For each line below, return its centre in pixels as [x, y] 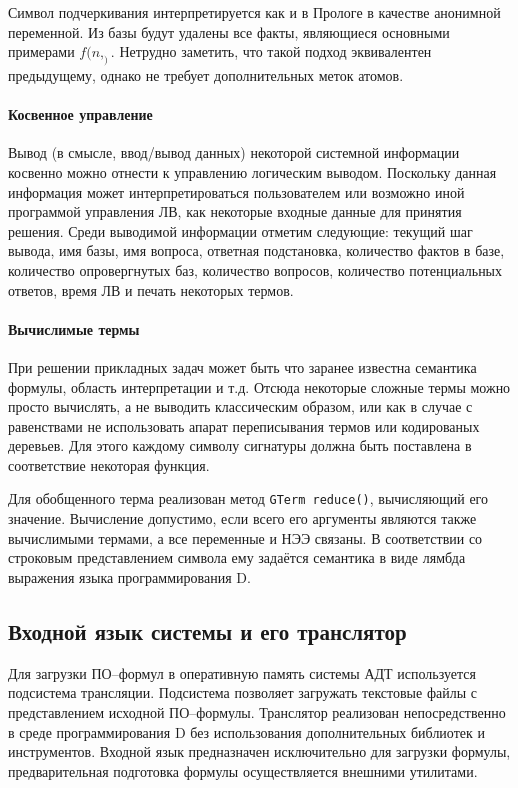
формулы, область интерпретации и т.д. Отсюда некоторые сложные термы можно [259, 386]
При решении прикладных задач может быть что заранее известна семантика [242, 366]
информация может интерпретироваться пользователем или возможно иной [236, 191]
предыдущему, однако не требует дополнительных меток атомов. [206, 74]
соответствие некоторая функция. [109, 464]
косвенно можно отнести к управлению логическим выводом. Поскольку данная [252, 171]
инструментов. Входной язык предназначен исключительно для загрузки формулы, [259, 751]
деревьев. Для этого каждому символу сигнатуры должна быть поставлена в [240, 445]
